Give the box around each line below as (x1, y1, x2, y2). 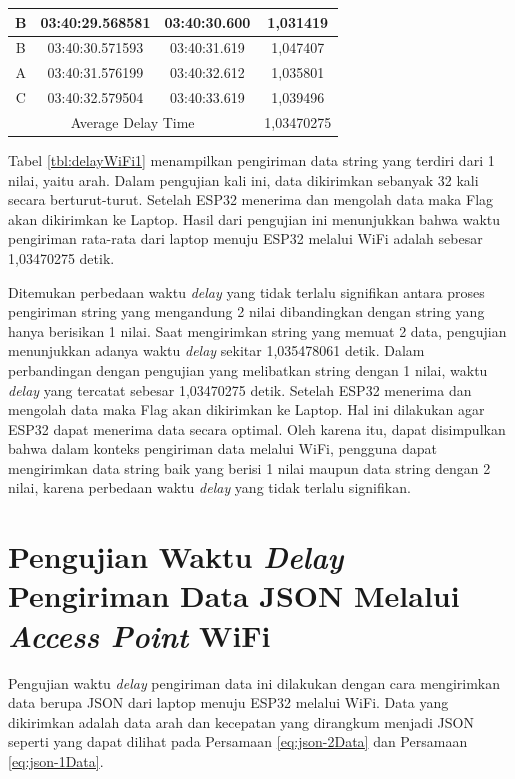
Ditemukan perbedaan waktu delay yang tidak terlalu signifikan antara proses (8, 281, 485, 302)
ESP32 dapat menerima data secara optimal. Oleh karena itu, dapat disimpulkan (8, 418, 506, 439)
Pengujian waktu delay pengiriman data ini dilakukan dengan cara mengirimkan (8, 672, 500, 693)
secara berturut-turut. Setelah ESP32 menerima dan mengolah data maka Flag (8, 189, 494, 210)
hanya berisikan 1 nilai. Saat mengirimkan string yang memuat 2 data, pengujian (8, 320, 507, 341)
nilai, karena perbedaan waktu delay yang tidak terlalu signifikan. (8, 477, 411, 498)
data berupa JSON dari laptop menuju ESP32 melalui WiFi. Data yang (8, 692, 449, 713)
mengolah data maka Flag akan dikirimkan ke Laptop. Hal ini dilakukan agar (8, 399, 485, 420)
